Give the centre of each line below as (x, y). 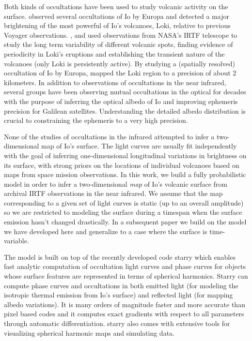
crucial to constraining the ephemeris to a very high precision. (96, 120)
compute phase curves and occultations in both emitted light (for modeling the (121, 285)
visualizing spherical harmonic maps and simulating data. (89, 333)
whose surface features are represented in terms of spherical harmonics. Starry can (126, 276)
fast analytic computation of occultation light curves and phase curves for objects (125, 266)
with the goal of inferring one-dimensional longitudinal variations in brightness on (125, 155)
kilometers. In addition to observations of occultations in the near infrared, (115, 82)
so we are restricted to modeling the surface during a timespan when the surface (123, 212)
